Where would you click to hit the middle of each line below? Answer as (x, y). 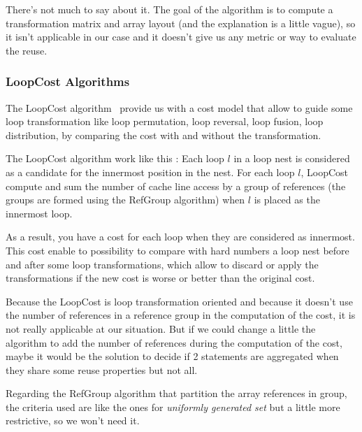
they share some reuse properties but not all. (102, 369)
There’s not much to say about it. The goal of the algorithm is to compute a (169, 9)
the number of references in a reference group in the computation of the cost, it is (181, 315)
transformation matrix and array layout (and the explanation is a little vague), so (181, 23)
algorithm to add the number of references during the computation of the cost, (174, 342)
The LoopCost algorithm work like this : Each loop (115, 158)
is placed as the (287, 200)
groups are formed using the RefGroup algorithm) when (125, 200)
